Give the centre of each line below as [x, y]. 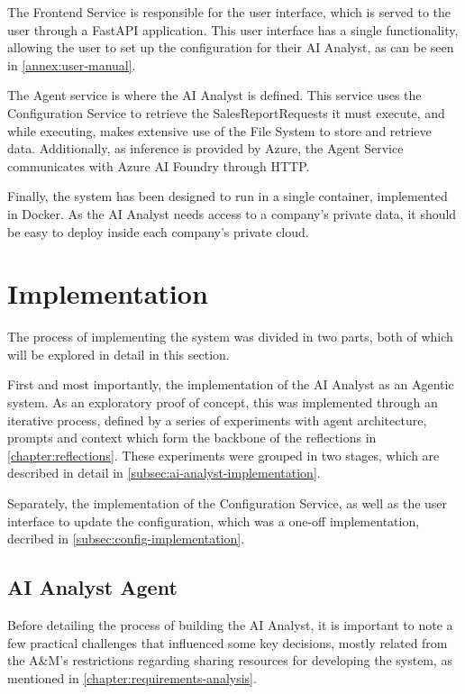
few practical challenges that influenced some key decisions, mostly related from [228, 642]
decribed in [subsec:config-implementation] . [126, 539]
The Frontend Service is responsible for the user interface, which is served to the [229, 12]
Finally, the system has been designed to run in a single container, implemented [228, 196]
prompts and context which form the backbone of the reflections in [192, 438]
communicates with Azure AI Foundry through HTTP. [159, 165]
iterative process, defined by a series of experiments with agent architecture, [217, 420]
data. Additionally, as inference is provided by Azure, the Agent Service [205, 148]
